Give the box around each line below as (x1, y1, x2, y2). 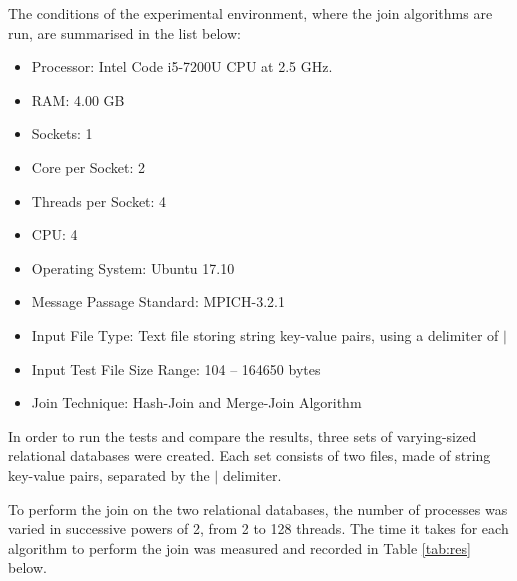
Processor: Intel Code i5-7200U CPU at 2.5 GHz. (31, 56, 333, 77)
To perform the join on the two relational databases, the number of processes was (8, 498, 508, 519)
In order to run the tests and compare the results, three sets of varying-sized (8, 425, 477, 446)
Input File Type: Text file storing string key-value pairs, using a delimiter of (31, 324, 499, 345)
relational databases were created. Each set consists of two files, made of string (8, 445, 491, 466)
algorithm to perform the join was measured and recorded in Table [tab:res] (8, 537, 471, 558)
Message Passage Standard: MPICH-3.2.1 (31, 291, 285, 312)
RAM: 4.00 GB (31, 89, 125, 110)
